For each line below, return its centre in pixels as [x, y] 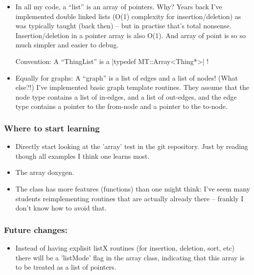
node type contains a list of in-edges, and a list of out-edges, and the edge [126, 96]
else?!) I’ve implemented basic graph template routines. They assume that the [132, 87]
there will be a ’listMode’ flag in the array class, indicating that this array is [130, 257]
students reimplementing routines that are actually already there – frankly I [129, 198]
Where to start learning [52, 128]
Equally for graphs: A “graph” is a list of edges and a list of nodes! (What [127, 77]
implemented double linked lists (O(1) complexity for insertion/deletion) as [128, 16]
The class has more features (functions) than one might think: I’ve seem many [133, 188]
